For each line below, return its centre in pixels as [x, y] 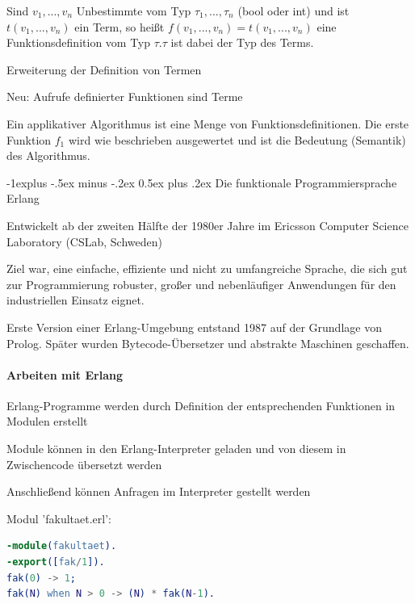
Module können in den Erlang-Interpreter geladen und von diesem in [176, 449]
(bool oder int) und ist [293, 10]
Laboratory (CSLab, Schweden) [84, 241]
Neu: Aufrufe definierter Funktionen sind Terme [125, 96]
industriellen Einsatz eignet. [75, 300]
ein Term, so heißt [119, 26]
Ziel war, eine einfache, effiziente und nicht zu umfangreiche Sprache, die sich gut [207, 268]
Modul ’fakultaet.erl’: [59, 518]
